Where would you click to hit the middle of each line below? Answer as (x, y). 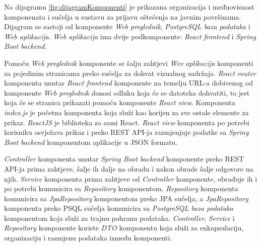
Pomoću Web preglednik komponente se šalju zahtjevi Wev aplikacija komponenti (129, 63)
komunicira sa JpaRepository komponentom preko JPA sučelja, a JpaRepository (126, 198)
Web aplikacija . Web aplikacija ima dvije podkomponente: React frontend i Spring (130, 36)
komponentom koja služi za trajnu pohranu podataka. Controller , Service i (119, 218)
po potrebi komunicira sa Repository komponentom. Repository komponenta (121, 188)
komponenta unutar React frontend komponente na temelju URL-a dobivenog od (129, 83)
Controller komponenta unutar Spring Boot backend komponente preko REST (124, 159)
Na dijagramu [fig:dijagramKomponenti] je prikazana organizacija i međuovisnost (129, 7)
